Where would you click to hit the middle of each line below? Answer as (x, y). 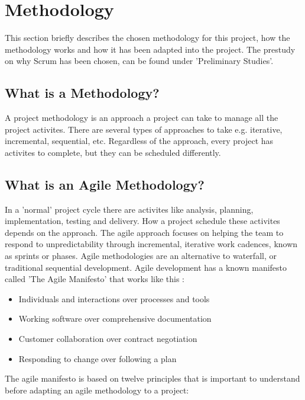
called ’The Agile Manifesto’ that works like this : (95, 279)
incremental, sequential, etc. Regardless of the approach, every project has (139, 141)
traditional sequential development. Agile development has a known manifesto (146, 267)
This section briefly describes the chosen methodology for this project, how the (147, 38)
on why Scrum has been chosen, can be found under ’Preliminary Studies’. (139, 61)
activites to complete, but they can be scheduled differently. (113, 152)
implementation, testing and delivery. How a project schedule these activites (142, 221)
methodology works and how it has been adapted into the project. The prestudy (150, 49)
